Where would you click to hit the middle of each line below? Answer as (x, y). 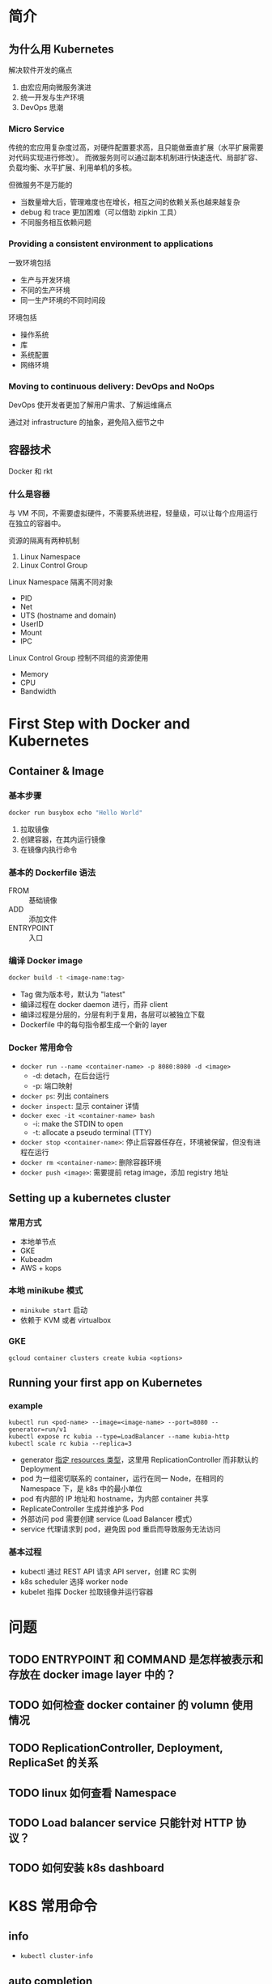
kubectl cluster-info (56, 1956)
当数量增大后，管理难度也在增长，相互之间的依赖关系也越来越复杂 (130, 202)
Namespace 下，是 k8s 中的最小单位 (81, 1489)
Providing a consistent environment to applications (111, 244)
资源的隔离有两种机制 (44, 540)
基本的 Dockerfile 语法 (52, 873)
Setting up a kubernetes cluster (90, 1198)
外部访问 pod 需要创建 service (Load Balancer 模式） (108, 1519)
